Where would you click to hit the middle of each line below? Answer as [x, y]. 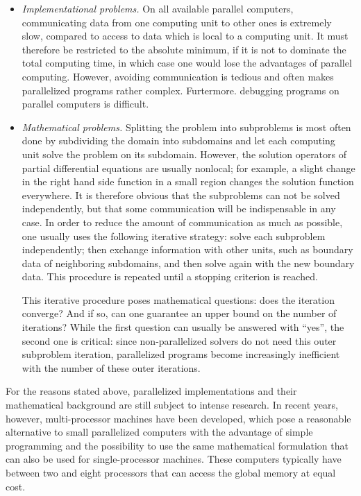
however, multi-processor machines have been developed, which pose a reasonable [178, 418]
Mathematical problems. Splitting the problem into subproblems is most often [186, 127]
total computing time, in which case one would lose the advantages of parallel [187, 63]
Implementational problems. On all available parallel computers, [158, 8]
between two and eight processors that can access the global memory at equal [171, 472]
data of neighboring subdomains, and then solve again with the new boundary [188, 263]
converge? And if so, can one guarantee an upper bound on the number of [179, 313]
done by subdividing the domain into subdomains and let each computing [178, 140]
